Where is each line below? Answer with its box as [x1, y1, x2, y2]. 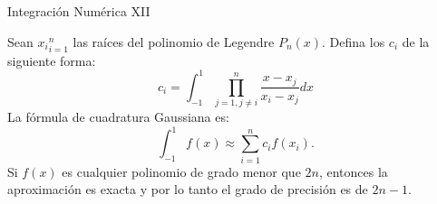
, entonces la [318, 162, 388, 181]
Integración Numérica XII [7, 2, 151, 20]
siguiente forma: [7, 51, 96, 70]
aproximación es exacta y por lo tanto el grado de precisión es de [7, 180, 368, 199]
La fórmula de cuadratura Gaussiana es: [7, 107, 229, 126]
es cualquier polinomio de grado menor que [62, 162, 301, 181]
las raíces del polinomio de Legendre [73, 32, 275, 51]
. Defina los [322, 32, 385, 51]
